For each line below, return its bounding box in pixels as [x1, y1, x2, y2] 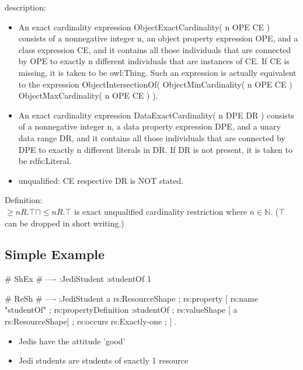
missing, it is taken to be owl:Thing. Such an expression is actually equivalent [18, 66, 297, 78]
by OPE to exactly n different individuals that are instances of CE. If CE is [18, 55, 290, 67]
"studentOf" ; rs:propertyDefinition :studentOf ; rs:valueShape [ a [5, 303, 238, 316]
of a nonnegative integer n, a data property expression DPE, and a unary [18, 120, 281, 132]
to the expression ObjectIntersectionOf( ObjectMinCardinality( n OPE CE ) [18, 78, 292, 90]
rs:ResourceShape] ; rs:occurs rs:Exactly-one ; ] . [5, 315, 177, 327]
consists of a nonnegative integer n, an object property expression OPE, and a [18, 32, 298, 44]
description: [5, 1, 46, 13]
